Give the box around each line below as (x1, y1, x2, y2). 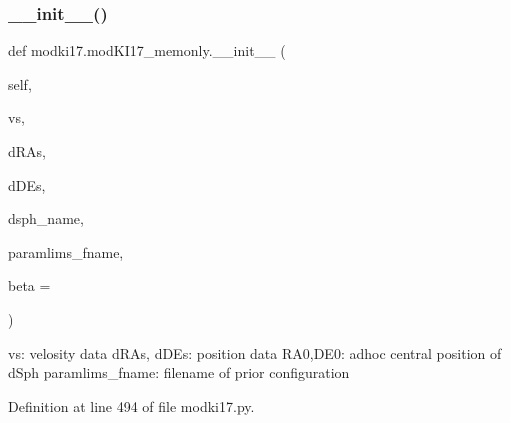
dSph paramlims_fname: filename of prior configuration (8, 362, 350, 383)
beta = (8, 275, 51, 296)
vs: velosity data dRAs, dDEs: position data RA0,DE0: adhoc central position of (8, 342, 502, 363)
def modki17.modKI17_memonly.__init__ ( (8, 40, 286, 61)
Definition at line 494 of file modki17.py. (8, 395, 255, 416)
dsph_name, (8, 208, 84, 229)
